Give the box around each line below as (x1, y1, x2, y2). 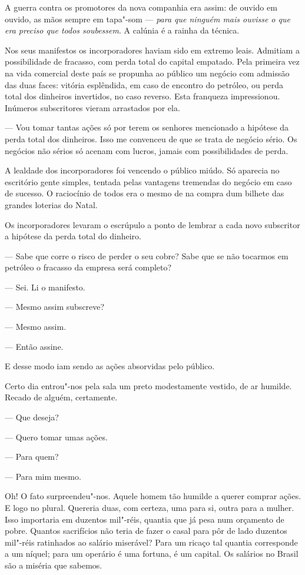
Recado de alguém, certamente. (5, 391, 118, 403)
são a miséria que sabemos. (5, 559, 102, 571)
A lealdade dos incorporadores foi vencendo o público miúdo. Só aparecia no (5, 164, 280, 176)
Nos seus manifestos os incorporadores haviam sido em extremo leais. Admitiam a (5, 44, 300, 56)
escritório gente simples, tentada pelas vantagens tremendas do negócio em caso (5, 175, 292, 188)
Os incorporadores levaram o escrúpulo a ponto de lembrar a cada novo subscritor (5, 218, 300, 230)
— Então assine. (5, 340, 64, 352)
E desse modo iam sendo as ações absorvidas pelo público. (5, 360, 215, 372)
